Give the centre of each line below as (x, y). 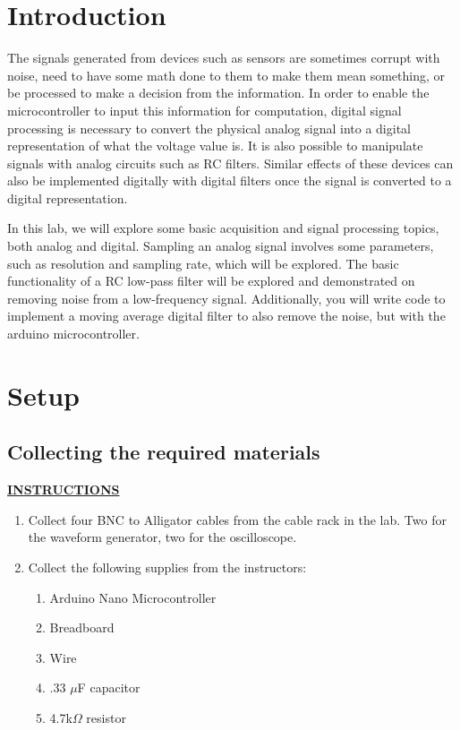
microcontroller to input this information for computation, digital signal (204, 110)
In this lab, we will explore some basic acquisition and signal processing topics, (223, 228)
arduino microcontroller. (73, 334)
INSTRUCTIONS (64, 490)
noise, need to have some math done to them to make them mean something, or (226, 75)
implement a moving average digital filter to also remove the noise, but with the (226, 316)
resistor (106, 717)
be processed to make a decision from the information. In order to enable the (218, 93)
